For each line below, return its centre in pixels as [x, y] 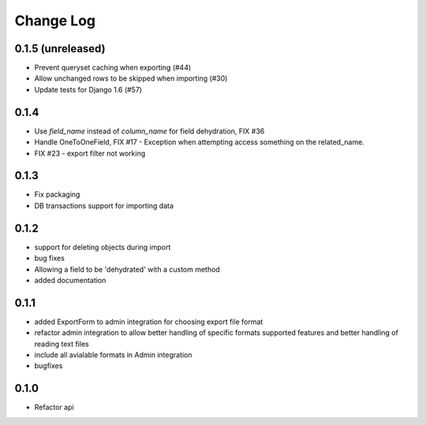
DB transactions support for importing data [104, 205]
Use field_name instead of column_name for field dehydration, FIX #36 [149, 131]
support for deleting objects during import [103, 247]
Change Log [55, 21]
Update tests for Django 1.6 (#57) [88, 89]
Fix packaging [57, 194]
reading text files [62, 344]
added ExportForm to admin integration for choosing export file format [149, 322]
